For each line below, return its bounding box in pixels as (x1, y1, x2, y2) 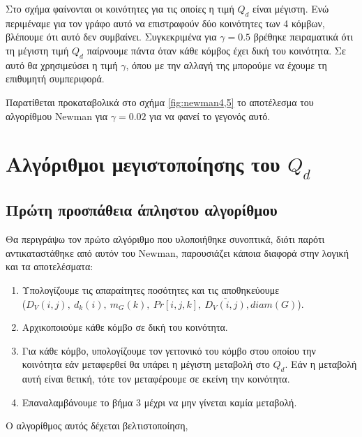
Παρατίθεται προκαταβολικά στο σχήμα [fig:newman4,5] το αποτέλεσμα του (6, 94, 314, 109)
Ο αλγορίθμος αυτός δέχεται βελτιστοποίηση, (6, 418, 188, 433)
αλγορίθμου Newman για (6, 108, 108, 123)
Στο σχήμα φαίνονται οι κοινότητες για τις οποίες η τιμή (6, 1, 234, 15)
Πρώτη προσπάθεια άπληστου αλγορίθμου (6, 199, 278, 221)
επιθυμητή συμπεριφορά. (6, 71, 105, 86)
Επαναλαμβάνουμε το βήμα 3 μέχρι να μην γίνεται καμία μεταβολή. (22, 394, 297, 409)
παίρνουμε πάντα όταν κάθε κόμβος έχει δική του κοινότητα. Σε (86, 43, 346, 57)
